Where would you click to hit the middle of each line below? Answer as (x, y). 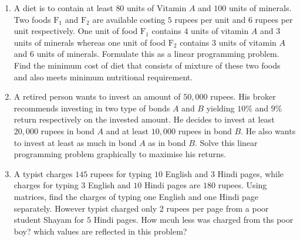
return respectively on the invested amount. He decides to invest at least (144, 119)
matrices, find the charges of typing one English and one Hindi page (136, 196)
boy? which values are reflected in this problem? (100, 231)
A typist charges (43, 173)
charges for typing (46, 185)
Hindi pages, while (251, 173)
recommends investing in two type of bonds (92, 108)
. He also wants (268, 130)
